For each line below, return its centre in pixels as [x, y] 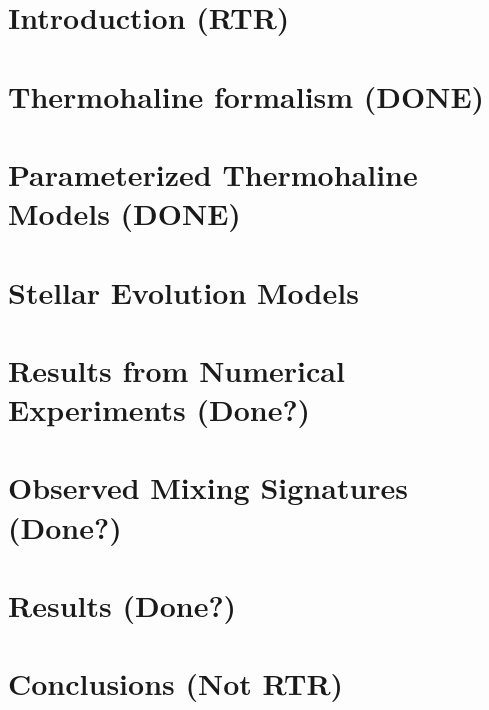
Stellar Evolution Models [183, 291]
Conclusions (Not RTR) [176, 683]
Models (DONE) [124, 213]
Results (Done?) [122, 605]
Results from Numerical [176, 369]
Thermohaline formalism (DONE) [246, 95]
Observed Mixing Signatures [208, 487]
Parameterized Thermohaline [213, 173]
